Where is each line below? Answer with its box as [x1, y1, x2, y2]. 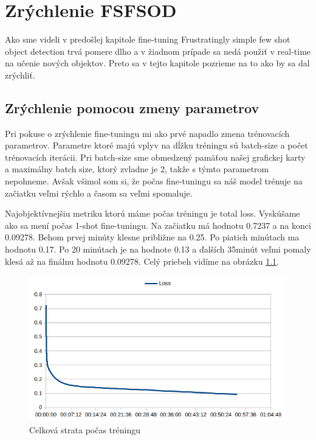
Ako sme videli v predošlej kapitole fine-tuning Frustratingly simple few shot [5, 33, 290, 46]
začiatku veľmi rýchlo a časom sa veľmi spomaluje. [5, 186, 193, 199]
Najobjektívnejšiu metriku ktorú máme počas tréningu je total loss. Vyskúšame [5, 207, 300, 220]
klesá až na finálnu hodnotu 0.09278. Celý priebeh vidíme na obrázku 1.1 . [5, 254, 279, 267]
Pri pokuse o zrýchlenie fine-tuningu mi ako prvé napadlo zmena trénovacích [5, 127, 290, 139]
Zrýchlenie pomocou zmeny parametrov [5, 98, 259, 117]
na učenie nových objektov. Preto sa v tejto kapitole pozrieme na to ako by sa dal [5, 57, 310, 69]
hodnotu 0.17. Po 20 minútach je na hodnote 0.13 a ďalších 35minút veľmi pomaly [5, 243, 311, 256]
